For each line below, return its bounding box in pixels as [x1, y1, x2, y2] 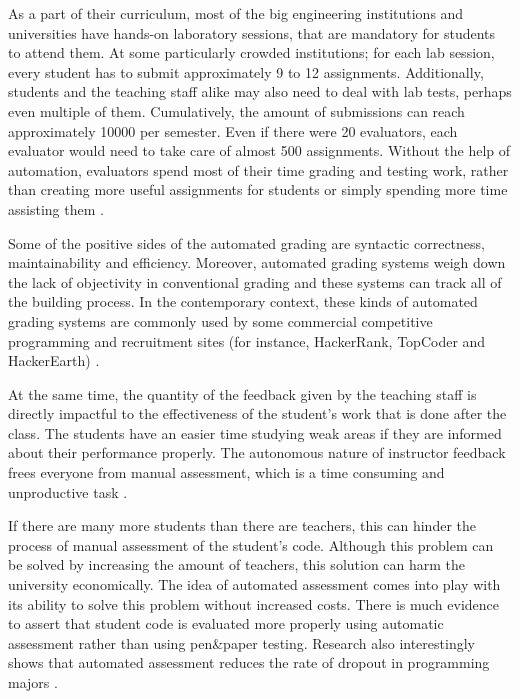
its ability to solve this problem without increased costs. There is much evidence [8, 593, 499, 614]
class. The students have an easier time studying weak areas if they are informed [8, 422, 502, 443]
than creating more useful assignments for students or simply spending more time [8, 179, 508, 200]
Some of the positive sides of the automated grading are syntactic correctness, [8, 232, 485, 253]
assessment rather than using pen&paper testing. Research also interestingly [8, 632, 475, 653]
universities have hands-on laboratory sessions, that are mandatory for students [8, 22, 496, 43]
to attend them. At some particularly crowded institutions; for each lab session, [8, 42, 495, 63]
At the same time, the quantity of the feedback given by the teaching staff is [8, 383, 477, 404]
